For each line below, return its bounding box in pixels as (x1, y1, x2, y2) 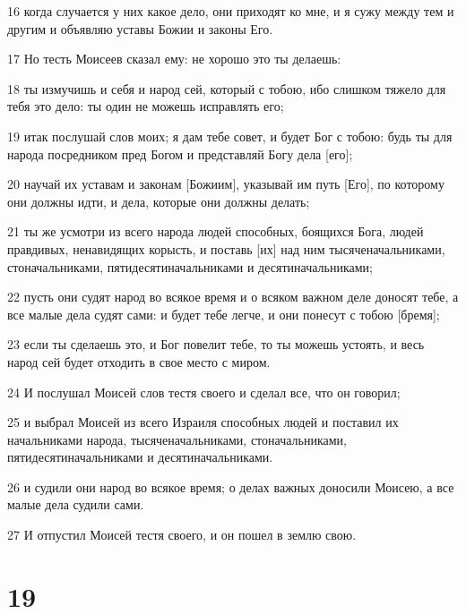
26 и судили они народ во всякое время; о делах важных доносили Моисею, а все (7, 477, 454, 496)
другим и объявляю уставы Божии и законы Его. (7, 19, 273, 38)
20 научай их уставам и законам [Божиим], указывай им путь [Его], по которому (7, 175, 444, 193)
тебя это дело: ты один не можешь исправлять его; (7, 97, 284, 115)
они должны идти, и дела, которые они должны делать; (7, 192, 310, 210)
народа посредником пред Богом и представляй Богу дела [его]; (7, 144, 353, 163)
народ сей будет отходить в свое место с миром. (7, 352, 271, 371)
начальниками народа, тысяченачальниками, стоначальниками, (7, 430, 347, 448)
